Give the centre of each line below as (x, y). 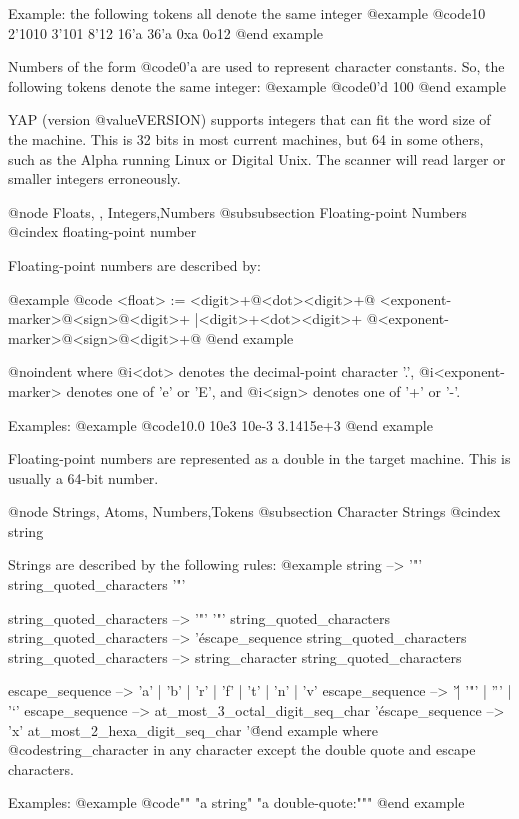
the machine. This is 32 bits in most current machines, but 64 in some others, (246, 138)
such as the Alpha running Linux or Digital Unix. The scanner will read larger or (257, 158)
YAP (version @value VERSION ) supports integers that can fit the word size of (249, 119)
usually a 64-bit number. (83, 477)
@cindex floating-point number (102, 231)
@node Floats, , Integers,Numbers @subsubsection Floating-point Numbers (237, 211)
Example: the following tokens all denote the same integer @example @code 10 (247, 13)
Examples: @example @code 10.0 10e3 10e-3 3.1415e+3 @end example (220, 424)
